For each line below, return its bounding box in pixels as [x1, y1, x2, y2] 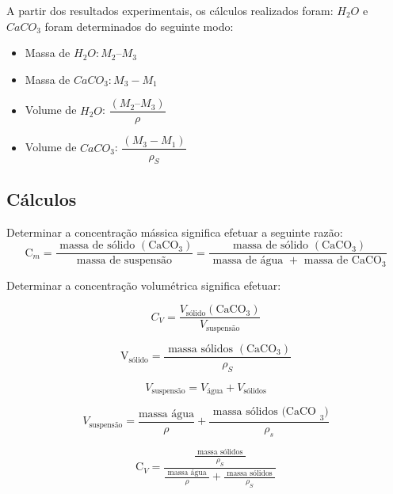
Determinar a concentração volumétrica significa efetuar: [6, 276, 281, 293]
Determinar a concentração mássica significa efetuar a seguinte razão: [6, 223, 343, 240]
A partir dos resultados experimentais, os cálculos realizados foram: [6, 2, 334, 18]
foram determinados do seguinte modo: [44, 17, 234, 34]
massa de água [212, 255, 284, 267]
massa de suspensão [76, 255, 172, 267]
